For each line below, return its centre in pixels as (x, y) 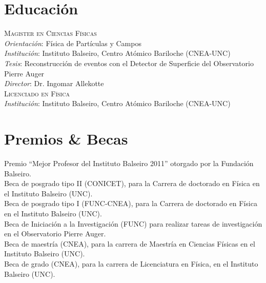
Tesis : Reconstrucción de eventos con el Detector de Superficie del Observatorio (129, 63)
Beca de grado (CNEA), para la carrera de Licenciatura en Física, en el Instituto (131, 263)
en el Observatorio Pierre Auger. (55, 234)
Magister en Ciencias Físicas (50, 33)
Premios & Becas (66, 139)
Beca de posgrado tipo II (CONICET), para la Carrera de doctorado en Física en (132, 183)
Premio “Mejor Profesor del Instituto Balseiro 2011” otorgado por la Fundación (129, 163)
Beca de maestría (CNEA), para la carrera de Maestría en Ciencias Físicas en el (130, 243)
